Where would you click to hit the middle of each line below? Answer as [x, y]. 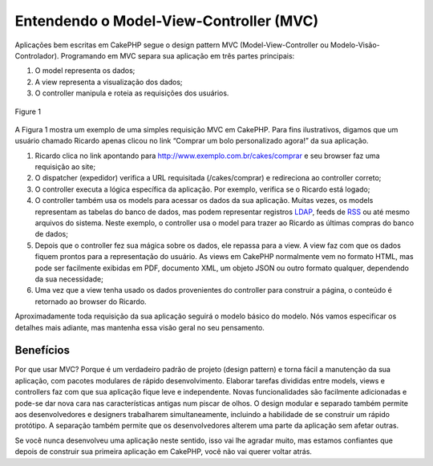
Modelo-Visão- [355, 45]
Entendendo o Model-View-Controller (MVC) [167, 21]
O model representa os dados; [85, 71]
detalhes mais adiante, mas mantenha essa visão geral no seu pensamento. [140, 327]
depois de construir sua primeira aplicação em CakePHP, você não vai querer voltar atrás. [164, 452]
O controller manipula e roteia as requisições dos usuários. [132, 93]
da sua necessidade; [69, 279]
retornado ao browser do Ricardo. [91, 302]
